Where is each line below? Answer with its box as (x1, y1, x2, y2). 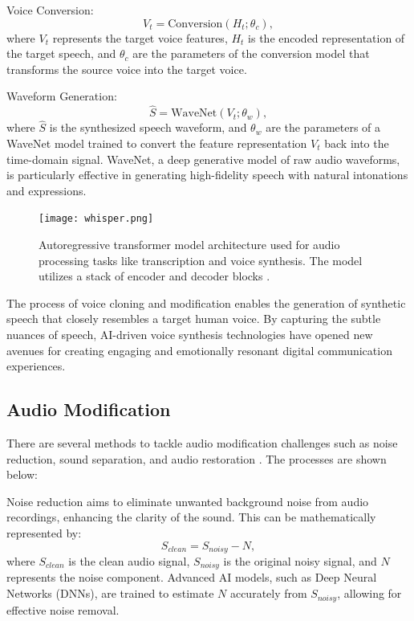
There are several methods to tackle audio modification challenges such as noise (6, 434, 398, 451)
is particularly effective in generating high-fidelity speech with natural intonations (6, 166, 408, 183)
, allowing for (337, 585, 402, 602)
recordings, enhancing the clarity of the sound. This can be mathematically (6, 509, 376, 525)
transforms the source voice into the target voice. (6, 60, 247, 77)
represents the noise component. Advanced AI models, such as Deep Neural (6, 569, 377, 586)
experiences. (6, 357, 66, 374)
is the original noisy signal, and (223, 553, 377, 569)
